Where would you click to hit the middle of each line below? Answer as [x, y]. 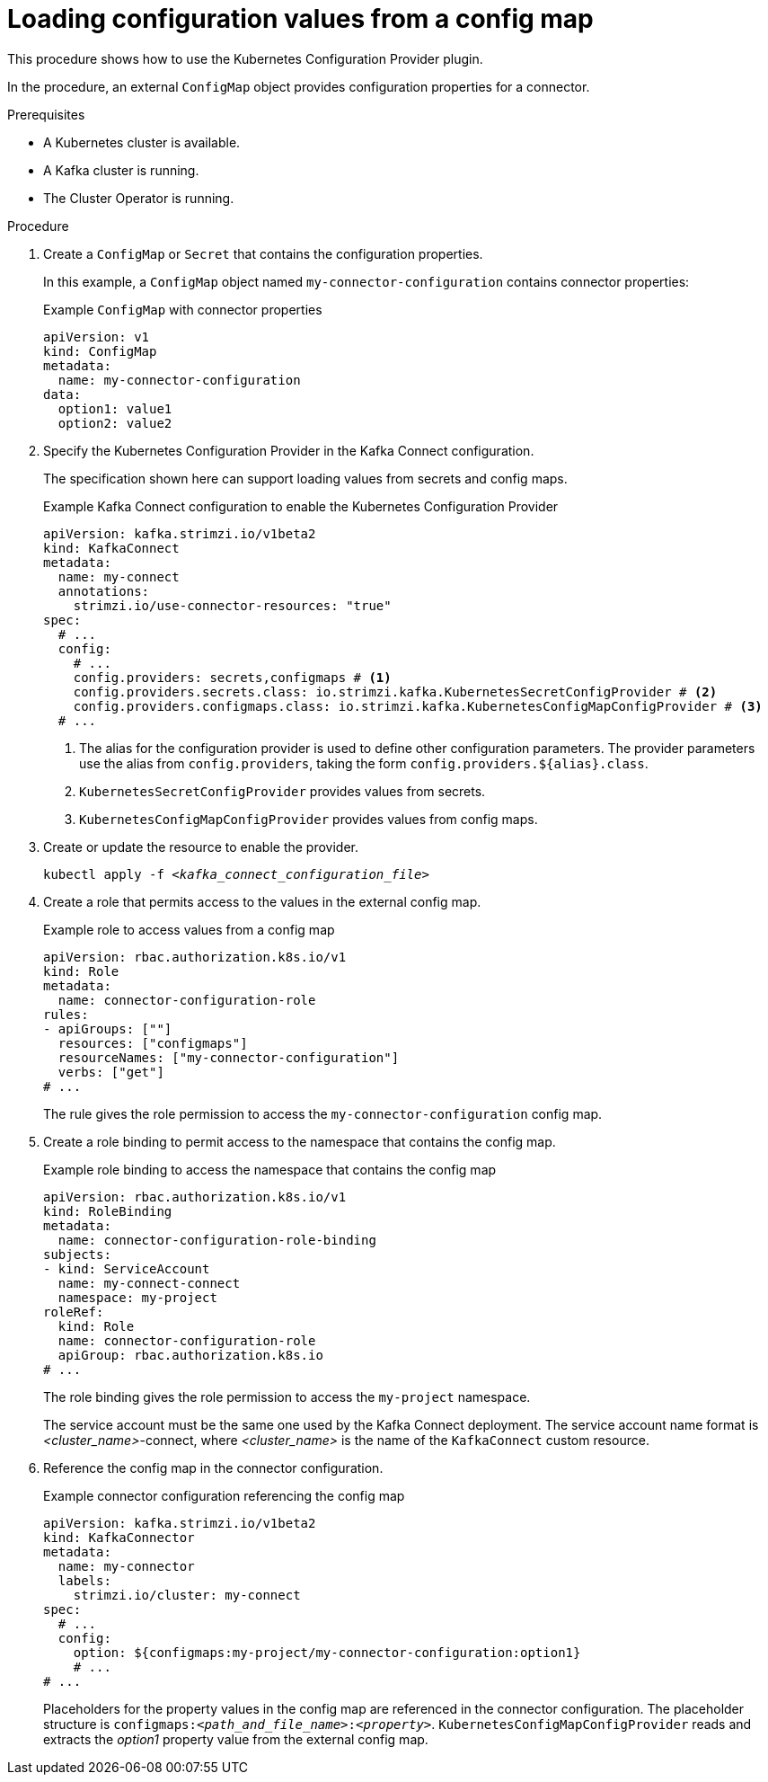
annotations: [104, 591]
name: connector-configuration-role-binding [217, 1240]
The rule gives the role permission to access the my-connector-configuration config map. [323, 1113]
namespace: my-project [137, 1297]
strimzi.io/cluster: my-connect [187, 1595]
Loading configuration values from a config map [300, 19]
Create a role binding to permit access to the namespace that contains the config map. [300, 1141]
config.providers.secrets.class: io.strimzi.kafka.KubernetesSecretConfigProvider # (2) [395, 692]
